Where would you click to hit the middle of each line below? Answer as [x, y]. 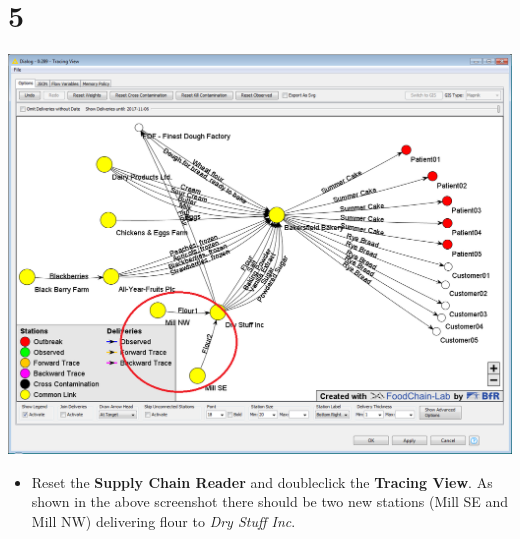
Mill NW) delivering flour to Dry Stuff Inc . [163, 521]
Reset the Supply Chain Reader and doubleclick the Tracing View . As [262, 481]
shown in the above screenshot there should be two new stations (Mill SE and [270, 501]
